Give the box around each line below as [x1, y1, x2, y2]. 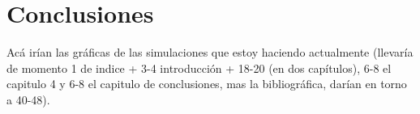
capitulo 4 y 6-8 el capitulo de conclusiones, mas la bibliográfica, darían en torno [6, 75, 407, 92]
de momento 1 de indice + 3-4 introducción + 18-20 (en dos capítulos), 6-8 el [6, 59, 392, 76]
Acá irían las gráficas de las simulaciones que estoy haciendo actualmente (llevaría [6, 44, 414, 61]
